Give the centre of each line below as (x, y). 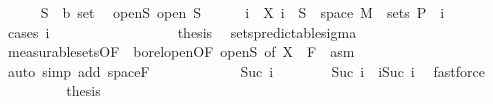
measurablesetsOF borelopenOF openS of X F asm (181, 51)
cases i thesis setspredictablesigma (182, 31)
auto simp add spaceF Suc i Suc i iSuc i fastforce (246, 70)
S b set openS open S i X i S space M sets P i (242, 12)
